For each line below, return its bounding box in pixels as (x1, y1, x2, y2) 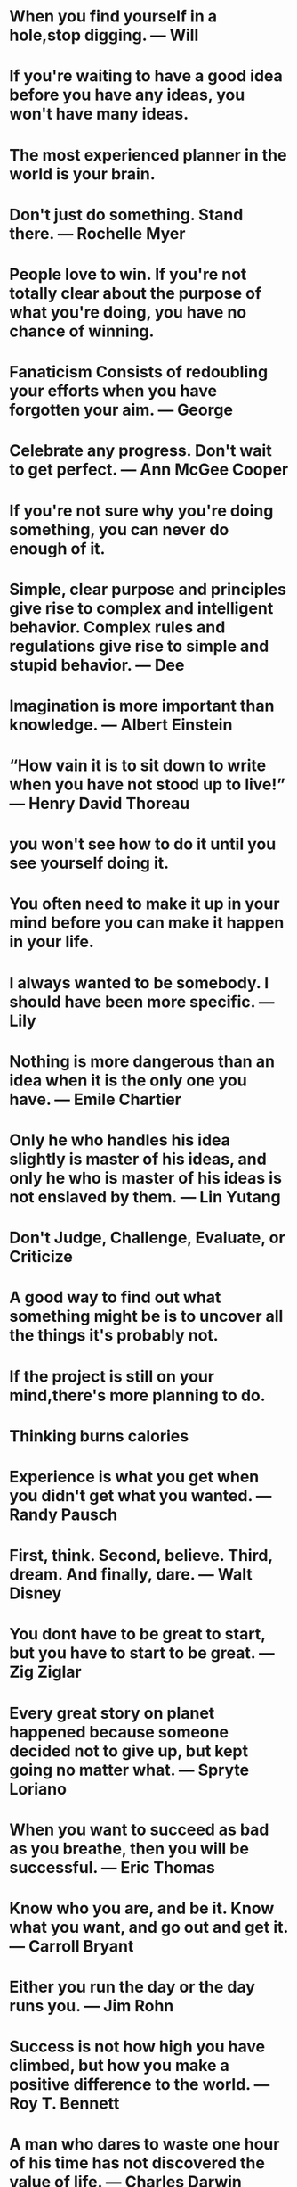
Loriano (9, 1778, 67, 1799)
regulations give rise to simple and (9, 636, 269, 656)
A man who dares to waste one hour (9, 2134, 280, 2155)
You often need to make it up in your (9, 894, 280, 914)
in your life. (9, 932, 95, 952)
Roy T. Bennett (9, 2093, 120, 2114)
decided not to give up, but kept (9, 1741, 249, 1761)
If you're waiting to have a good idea (9, 66, 283, 87)
